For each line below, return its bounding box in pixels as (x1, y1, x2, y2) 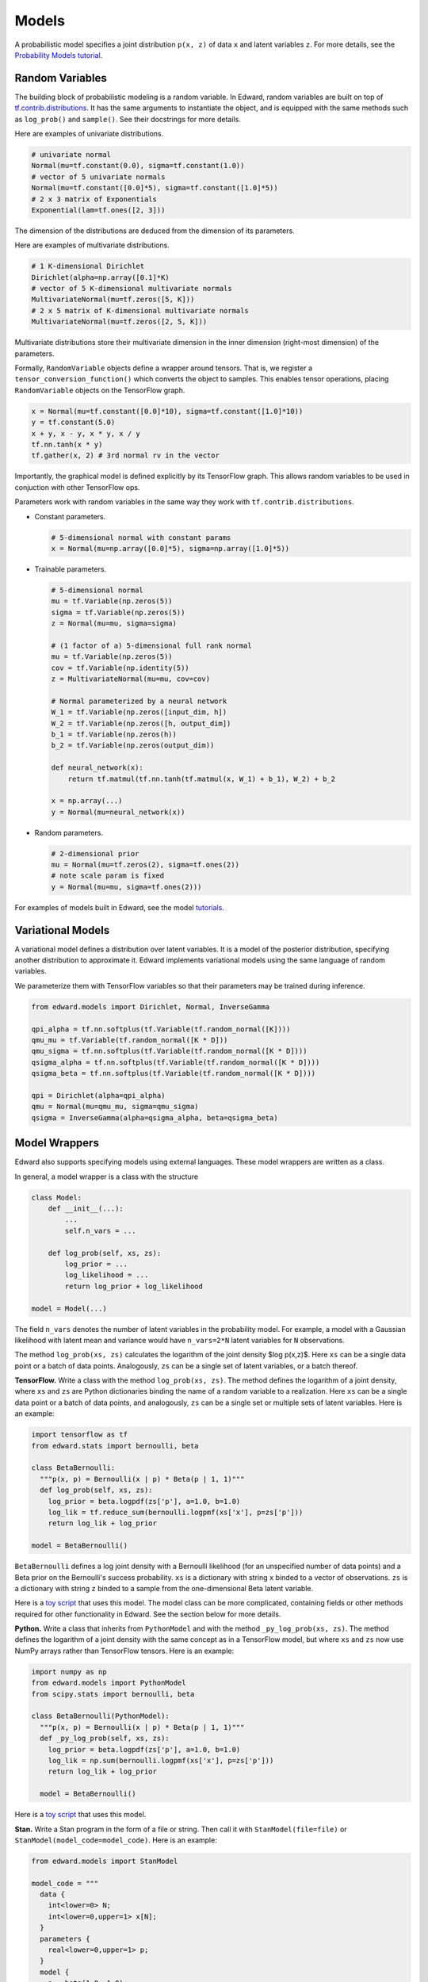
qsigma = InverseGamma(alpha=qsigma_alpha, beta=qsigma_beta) (31, 1113, 278, 1122)
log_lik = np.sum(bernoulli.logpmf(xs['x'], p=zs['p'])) (48, 1756, 274, 1765)
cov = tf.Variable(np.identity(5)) (51, 663, 189, 672)
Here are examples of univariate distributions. (14, 129, 164, 139)
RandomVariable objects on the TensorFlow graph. (14, 385, 185, 395)
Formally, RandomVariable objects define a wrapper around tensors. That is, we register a (14, 363, 313, 373)
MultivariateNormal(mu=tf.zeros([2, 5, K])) (31, 317, 208, 327)
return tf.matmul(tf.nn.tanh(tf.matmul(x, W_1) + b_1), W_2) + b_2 (67, 774, 336, 783)
